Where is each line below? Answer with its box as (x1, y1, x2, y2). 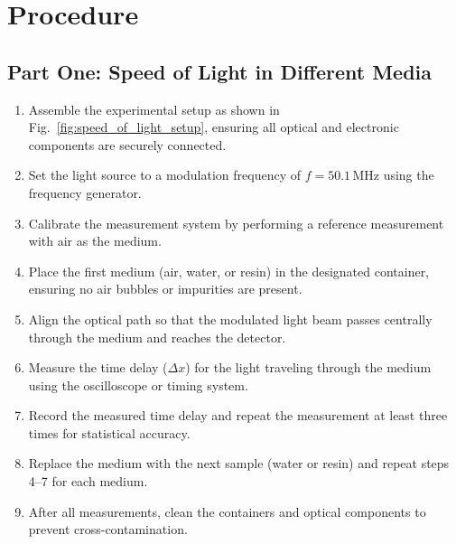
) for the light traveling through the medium (185, 358, 432, 377)
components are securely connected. (28, 135, 227, 154)
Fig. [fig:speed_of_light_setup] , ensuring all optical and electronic (28, 117, 399, 136)
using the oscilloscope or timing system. (28, 375, 248, 394)
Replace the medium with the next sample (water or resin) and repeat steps (28, 454, 450, 473)
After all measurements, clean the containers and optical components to (28, 502, 426, 521)
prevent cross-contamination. (28, 520, 188, 539)
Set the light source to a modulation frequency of (28, 165, 301, 184)
